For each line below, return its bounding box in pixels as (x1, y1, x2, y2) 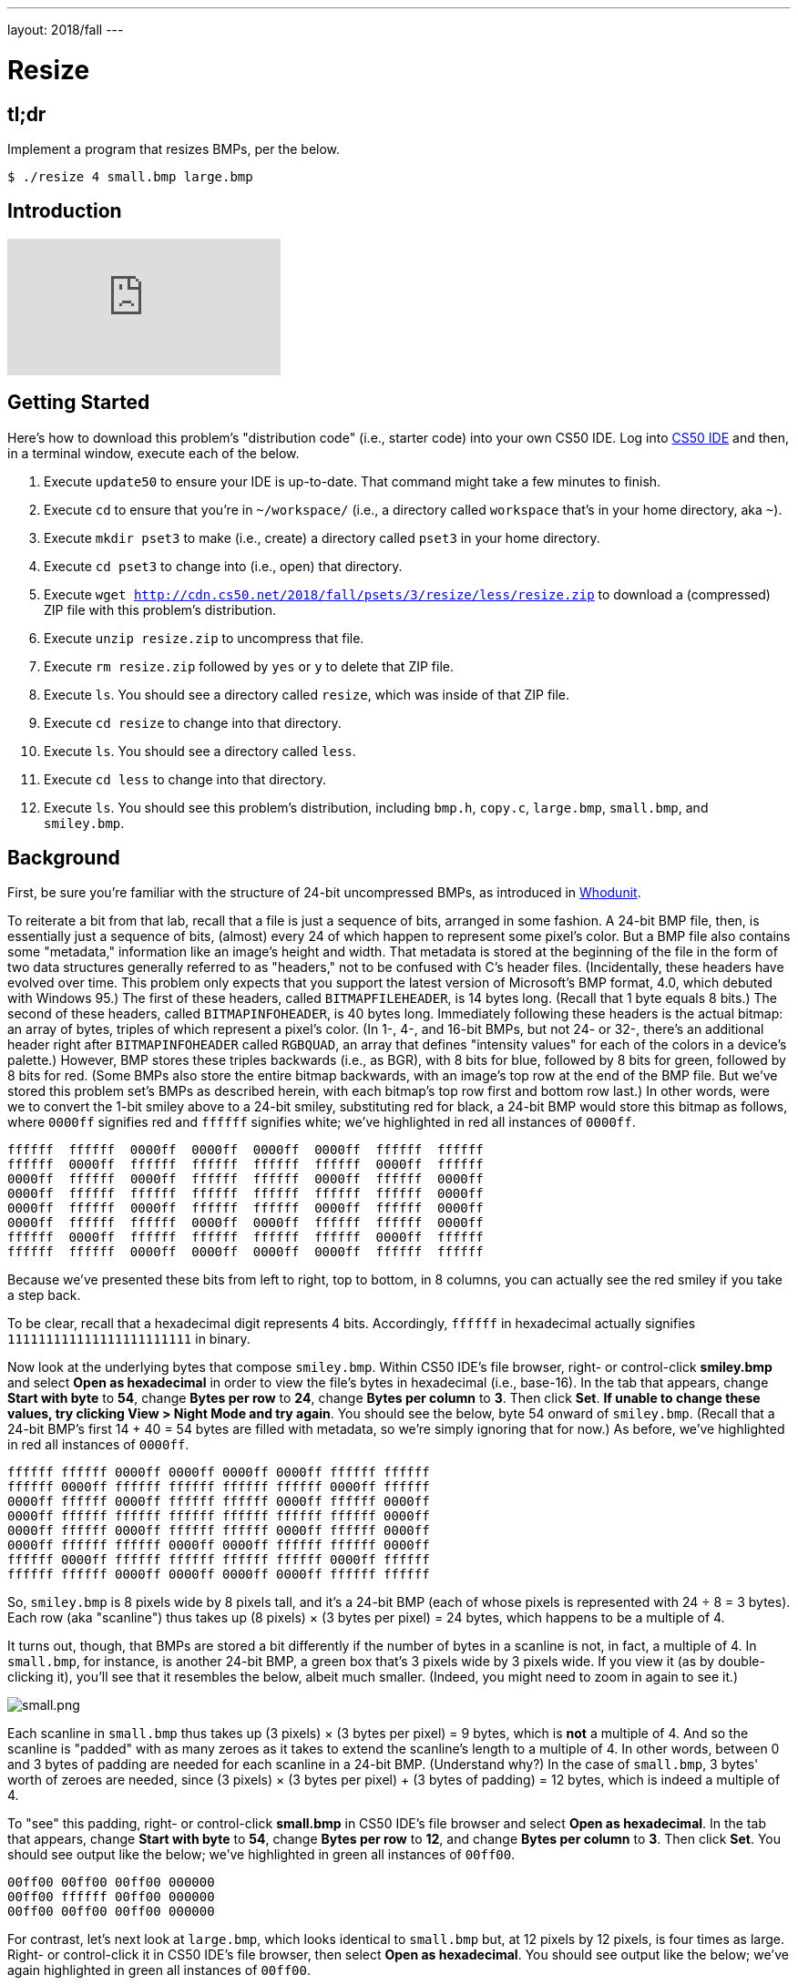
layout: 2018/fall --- (7, 22, 124, 37)
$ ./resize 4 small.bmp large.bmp (7, 169, 253, 184)
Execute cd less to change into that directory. (44, 771, 327, 787)
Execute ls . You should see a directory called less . (44, 742, 356, 759)
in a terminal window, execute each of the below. (7, 445, 300, 461)
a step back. (7, 1287, 81, 1304)
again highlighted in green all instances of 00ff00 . (7, 1962, 311, 1979)
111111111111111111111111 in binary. (7, 1331, 251, 1347)
